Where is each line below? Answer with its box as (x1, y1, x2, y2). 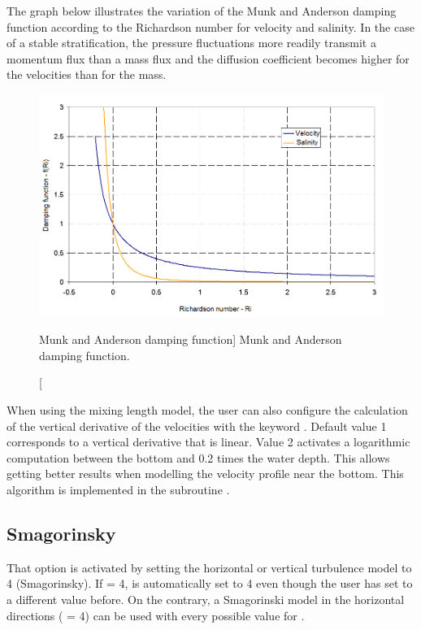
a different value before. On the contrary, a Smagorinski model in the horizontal (7, 590, 405, 607)
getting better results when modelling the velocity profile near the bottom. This (7, 465, 404, 482)
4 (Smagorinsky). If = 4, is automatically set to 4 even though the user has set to (7, 575, 413, 592)
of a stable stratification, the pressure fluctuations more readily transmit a (7, 34, 376, 51)
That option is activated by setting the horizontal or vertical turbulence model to (7, 558, 412, 576)
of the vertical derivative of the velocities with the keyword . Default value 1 (7, 417, 387, 434)
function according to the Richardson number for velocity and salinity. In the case (7, 18, 414, 35)
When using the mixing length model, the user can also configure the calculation (7, 401, 408, 418)
